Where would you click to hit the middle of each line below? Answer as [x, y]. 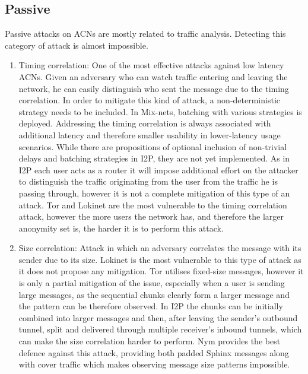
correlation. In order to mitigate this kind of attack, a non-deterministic [149, 100]
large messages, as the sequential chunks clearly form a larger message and [154, 294]
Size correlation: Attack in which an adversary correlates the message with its [160, 248]
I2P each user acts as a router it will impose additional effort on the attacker [158, 169]
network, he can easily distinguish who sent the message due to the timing [154, 88]
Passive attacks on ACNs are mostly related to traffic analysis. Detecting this [145, 34]
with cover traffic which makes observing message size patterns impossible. [154, 364]
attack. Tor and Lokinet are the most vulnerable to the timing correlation [153, 205]
